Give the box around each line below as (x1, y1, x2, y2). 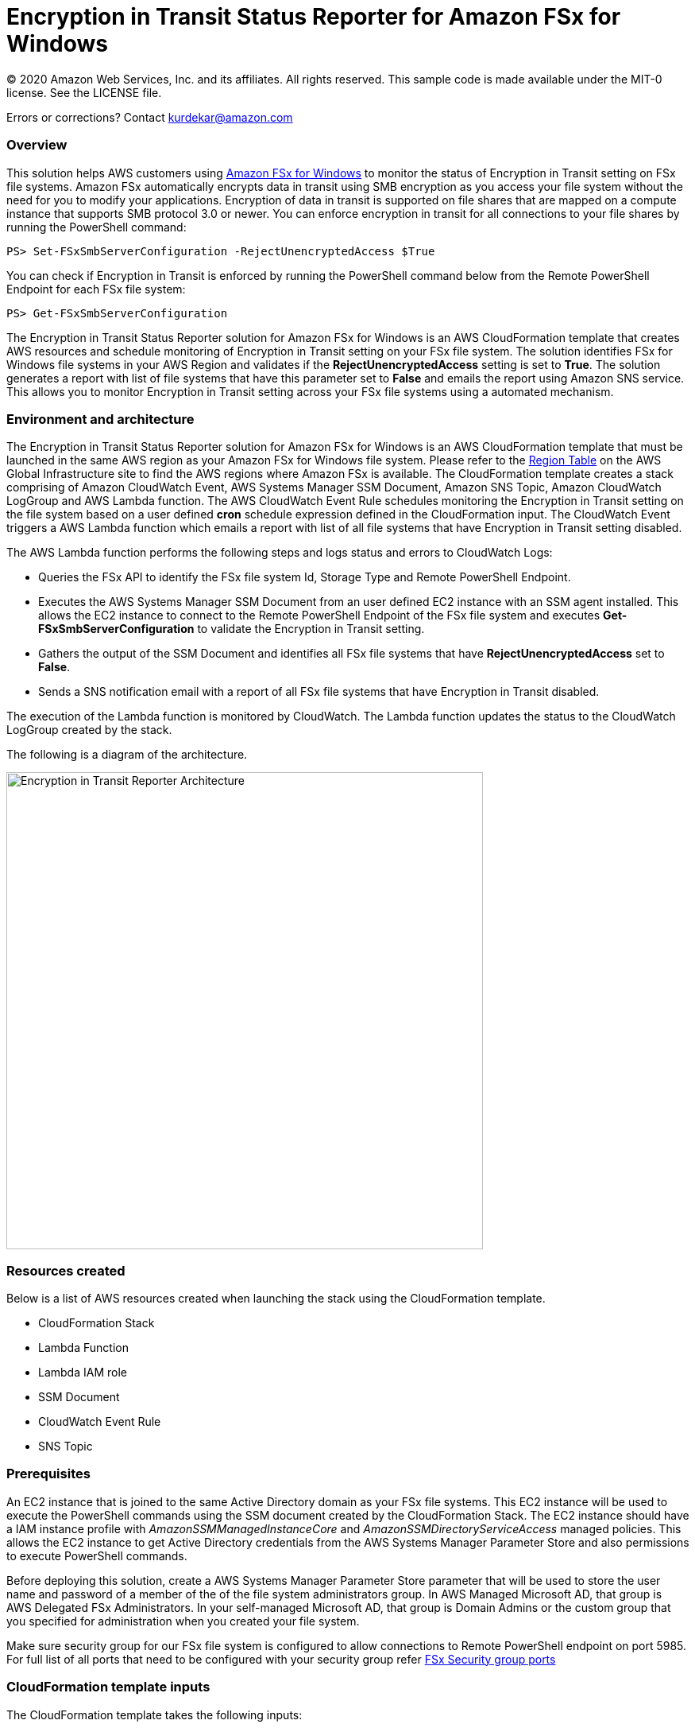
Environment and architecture (6, 410, 195, 427)
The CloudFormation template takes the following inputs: (6, 1707, 303, 1722)
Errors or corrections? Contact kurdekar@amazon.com (6, 110, 293, 124)
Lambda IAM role (38, 1365, 127, 1379)
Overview (6, 137, 68, 153)
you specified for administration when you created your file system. (6, 1613, 360, 1628)
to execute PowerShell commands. (6, 1548, 187, 1563)
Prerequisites (6, 1466, 91, 1482)
